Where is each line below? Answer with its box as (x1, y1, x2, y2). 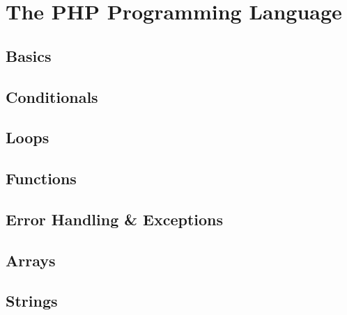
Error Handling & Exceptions (6, 208, 224, 229)
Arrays (6, 249, 56, 270)
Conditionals (6, 86, 98, 107)
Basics (6, 45, 52, 66)
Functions (6, 168, 77, 189)
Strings (6, 290, 58, 312)
